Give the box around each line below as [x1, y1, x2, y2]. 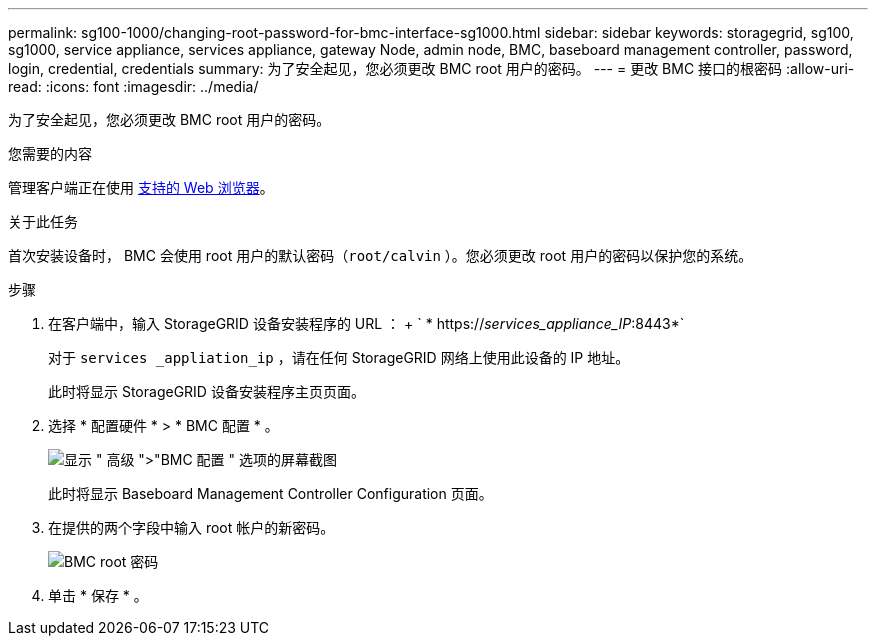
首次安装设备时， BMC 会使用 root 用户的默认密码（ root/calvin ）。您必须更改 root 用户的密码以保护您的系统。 [8, 247, 753, 264]
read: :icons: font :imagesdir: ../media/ [8, 78, 259, 95]
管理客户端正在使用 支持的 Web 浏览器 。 [8, 179, 274, 196]
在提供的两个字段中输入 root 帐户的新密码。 [48, 519, 335, 536]
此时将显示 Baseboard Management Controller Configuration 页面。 [48, 485, 493, 502]
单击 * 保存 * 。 [48, 587, 148, 604]
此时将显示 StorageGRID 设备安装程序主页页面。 [48, 383, 365, 400]
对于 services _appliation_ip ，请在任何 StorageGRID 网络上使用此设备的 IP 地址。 [48, 349, 630, 366]
